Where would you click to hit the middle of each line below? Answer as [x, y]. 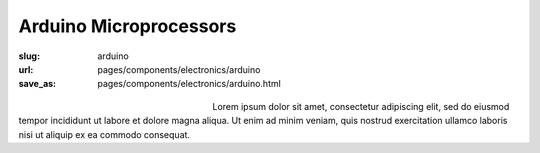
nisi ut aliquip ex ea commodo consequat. [104, 134]
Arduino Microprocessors [127, 26]
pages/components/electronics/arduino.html [189, 84]
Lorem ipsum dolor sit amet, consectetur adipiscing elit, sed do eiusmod [361, 106]
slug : [29, 56]
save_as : [37, 84]
